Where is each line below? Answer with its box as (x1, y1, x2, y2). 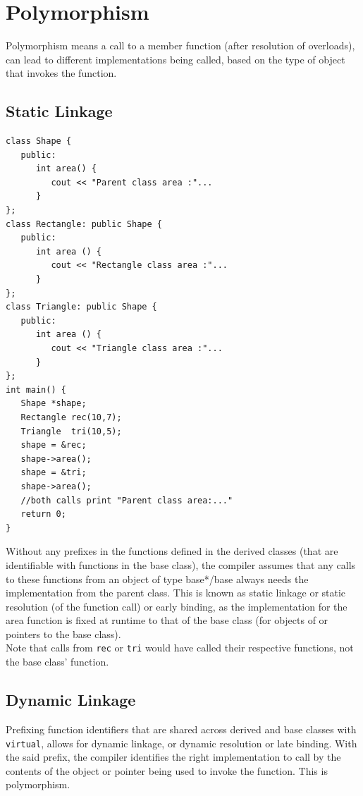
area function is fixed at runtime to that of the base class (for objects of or (6, 613, 328, 627)
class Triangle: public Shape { (6, 302, 157, 312)
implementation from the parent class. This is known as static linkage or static (6, 585, 346, 600)
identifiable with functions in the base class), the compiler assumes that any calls (6, 557, 356, 572)
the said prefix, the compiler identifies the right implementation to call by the (6, 749, 341, 764)
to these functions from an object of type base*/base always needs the (6, 571, 309, 586)
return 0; (20, 509, 66, 520)
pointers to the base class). (6, 626, 121, 641)
